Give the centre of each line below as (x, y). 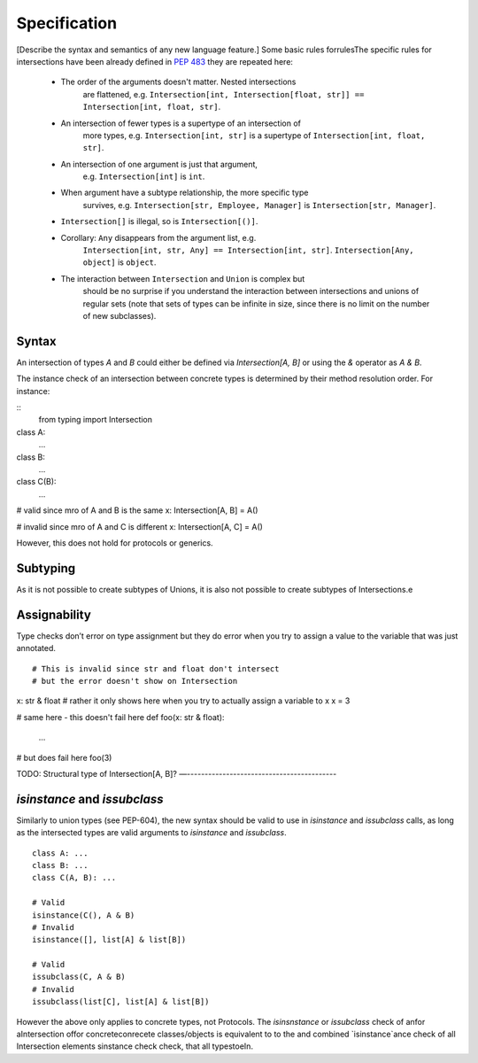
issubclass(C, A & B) (79, 977)
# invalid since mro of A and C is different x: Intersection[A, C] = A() (139, 526)
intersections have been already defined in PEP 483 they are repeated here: (155, 61)
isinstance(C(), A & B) (84, 915)
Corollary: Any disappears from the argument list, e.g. (158, 237)
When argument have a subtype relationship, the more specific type (185, 193)
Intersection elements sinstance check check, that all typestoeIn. (135, 1046)
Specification (67, 23)
